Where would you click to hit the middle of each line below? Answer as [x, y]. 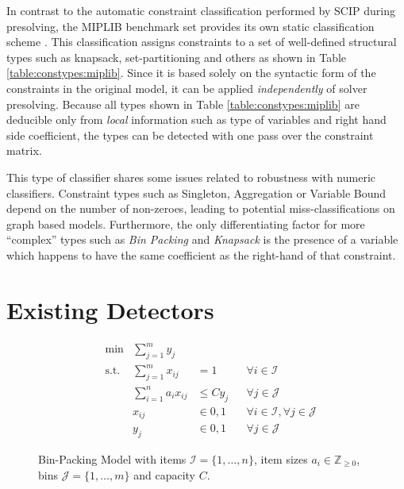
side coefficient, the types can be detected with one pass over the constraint [190, 135]
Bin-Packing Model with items [112, 458]
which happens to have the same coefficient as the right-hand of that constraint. [201, 254]
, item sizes [281, 458]
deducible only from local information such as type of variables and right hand [196, 119]
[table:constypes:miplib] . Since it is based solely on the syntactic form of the [191, 73]
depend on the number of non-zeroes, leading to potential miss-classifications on [201, 208]
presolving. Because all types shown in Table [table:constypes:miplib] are [183, 104]
